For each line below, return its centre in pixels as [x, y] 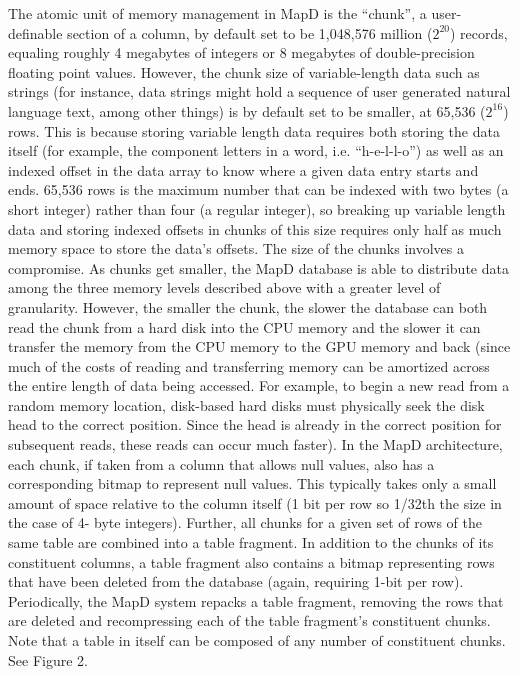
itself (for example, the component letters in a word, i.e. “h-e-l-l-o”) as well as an [256, 150]
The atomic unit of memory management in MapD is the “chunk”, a [217, 13]
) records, [479, 32]
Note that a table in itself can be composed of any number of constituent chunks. [257, 640]
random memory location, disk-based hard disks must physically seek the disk [246, 404]
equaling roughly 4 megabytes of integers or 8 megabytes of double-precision [241, 52]
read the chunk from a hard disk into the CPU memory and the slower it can [244, 326]
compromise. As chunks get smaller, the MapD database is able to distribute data [258, 267]
